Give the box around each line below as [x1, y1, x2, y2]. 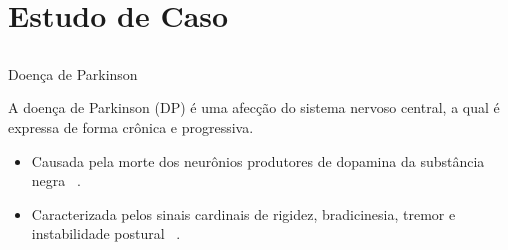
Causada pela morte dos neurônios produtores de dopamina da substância [31, 150, 485, 171]
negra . [31, 170, 81, 191]
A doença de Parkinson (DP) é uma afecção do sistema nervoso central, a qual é [8, 97, 500, 118]
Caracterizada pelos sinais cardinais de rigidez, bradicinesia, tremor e [31, 203, 456, 224]
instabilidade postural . [31, 223, 181, 244]
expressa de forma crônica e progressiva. [8, 116, 254, 137]
